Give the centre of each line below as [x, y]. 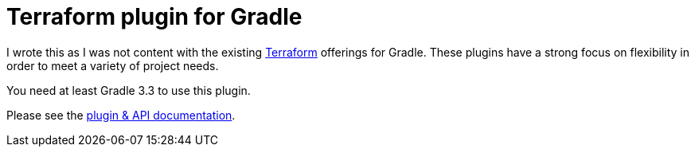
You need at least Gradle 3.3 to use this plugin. [129, 90]
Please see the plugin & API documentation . [121, 115]
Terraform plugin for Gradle [154, 17]
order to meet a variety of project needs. [113, 65]
